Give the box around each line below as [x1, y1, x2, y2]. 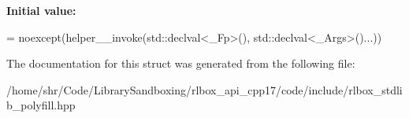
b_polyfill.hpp [6, 97, 76, 113]
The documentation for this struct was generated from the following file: [6, 55, 355, 72]
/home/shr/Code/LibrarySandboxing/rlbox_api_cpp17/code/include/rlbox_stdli [6, 81, 403, 98]
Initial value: [6, 2, 76, 18]
